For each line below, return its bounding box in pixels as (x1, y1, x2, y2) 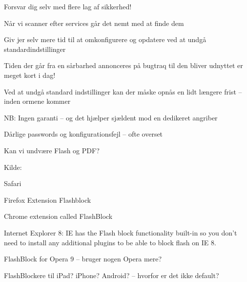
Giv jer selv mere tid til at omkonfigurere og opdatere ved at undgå (4, 34, 206, 45)
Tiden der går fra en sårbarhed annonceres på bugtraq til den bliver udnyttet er (4, 60, 243, 70)
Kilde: (4, 162, 22, 172)
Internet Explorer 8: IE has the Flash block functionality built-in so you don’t (4, 227, 237, 237)
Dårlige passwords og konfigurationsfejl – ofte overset (4, 129, 163, 139)
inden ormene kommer (4, 96, 71, 106)
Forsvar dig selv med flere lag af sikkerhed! (4, 1, 132, 11)
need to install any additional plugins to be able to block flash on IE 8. (4, 237, 216, 247)
